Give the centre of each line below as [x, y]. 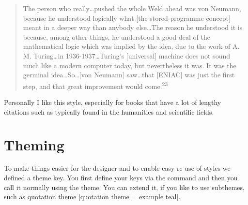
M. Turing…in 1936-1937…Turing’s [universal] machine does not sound [126, 55]
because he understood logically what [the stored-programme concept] [127, 18]
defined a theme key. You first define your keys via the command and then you [121, 177]
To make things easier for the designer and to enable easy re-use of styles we [117, 168]
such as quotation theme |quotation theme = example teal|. [92, 197]
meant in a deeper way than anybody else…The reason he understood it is [133, 27]
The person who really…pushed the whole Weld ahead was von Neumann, [132, 8]
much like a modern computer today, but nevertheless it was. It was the [130, 65]
